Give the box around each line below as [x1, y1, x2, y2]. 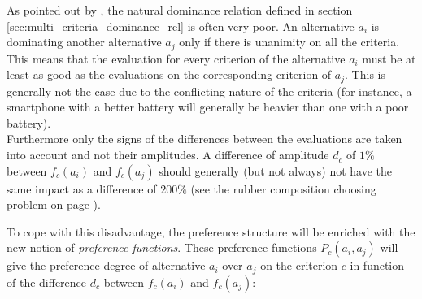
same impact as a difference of [7, 180, 157, 197]
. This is [345, 66, 385, 83]
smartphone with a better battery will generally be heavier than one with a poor [7, 98, 409, 115]
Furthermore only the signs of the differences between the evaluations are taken [7, 130, 402, 147]
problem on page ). [7, 196, 101, 213]
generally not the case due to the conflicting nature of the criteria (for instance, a [7, 82, 412, 99]
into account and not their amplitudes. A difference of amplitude [7, 146, 329, 163]
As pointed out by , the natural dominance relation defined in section [7, 2, 353, 18]
